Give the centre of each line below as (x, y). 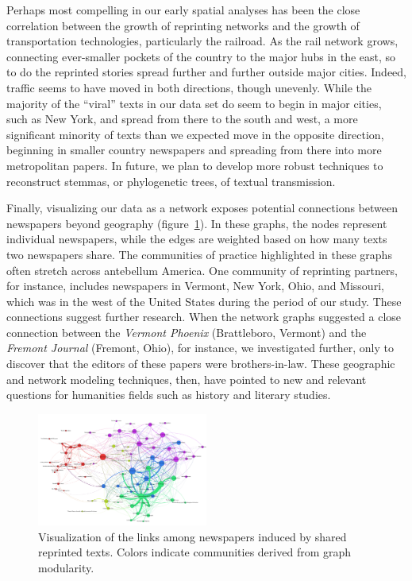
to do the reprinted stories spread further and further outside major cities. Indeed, (206, 72)
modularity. (66, 567)
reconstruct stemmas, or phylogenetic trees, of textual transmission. (171, 181)
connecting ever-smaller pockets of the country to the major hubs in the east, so (201, 56)
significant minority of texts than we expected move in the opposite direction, (195, 134)
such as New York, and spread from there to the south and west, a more (182, 119)
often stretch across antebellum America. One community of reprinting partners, (202, 270)
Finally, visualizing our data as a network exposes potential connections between (202, 208)
